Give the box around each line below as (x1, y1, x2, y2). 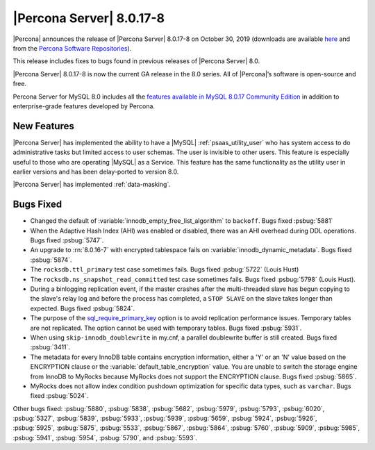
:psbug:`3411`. (30, 343, 71, 351)
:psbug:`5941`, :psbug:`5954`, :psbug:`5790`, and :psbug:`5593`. (12, 433, 197, 442)
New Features (12, 120, 74, 132)
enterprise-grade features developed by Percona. (12, 101, 156, 110)
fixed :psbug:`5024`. (30, 392, 89, 400)
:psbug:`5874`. (30, 256, 72, 264)
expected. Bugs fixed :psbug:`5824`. (30, 304, 135, 312)
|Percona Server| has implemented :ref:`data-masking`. (12, 181, 172, 189)
